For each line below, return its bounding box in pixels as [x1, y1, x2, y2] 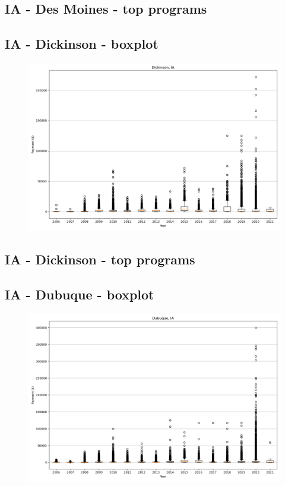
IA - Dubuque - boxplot [5, 285, 154, 304]
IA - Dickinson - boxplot [5, 34, 159, 53]
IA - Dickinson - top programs [5, 250, 195, 269]
